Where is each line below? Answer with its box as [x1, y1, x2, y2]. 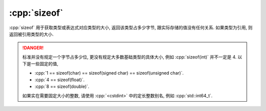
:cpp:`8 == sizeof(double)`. [34, 83, 90, 89]
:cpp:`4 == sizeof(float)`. [34, 77, 85, 83]
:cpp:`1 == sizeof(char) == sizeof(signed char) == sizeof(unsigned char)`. [34, 70, 184, 76]
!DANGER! [22, 45, 44, 51]
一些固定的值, [31, 61, 59, 67]
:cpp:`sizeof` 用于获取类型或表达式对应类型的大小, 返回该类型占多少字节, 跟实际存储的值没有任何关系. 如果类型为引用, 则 [9, 25, 253, 30]
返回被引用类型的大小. [9, 31, 54, 37]
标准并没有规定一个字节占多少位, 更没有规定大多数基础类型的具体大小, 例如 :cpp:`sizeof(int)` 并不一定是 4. [22, 54, 237, 60]
